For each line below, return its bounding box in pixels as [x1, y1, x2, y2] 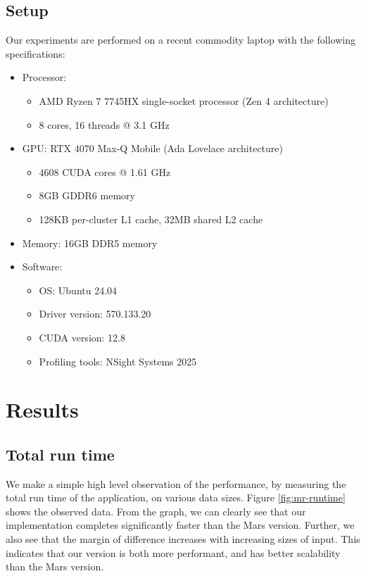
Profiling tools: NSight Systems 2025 [39, 353, 197, 368]
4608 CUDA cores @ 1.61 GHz [39, 164, 171, 179]
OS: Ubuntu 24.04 [39, 282, 118, 297]
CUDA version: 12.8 [39, 330, 126, 344]
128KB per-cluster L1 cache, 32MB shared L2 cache [39, 211, 263, 226]
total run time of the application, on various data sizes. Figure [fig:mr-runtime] [6, 490, 346, 505]
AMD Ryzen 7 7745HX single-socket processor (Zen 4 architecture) [39, 93, 329, 108]
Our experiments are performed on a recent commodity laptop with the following [6, 32, 355, 47]
